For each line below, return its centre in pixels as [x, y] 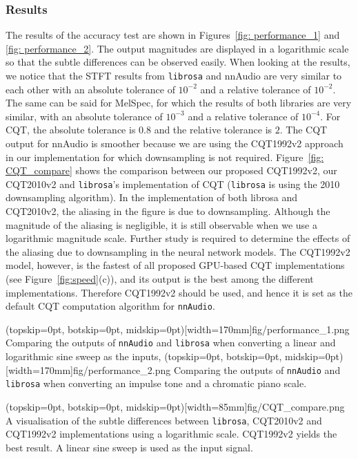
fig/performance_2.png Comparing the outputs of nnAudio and [207, 369]
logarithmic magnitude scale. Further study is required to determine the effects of [178, 238]
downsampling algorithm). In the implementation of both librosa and [152, 197]
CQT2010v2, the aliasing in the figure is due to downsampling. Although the [168, 211]
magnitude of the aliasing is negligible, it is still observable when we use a [161, 224]
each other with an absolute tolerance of [90, 89]
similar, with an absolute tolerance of [84, 116]
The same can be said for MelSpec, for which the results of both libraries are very [179, 103]
